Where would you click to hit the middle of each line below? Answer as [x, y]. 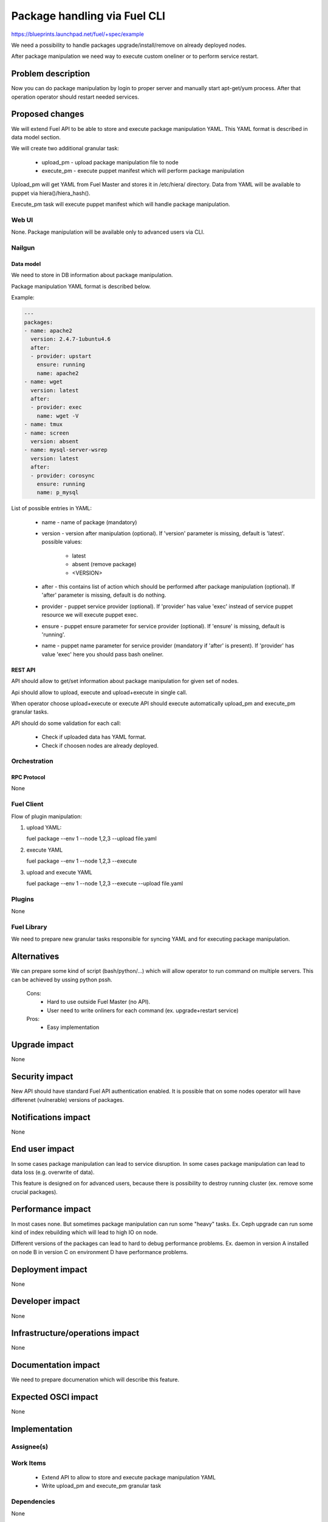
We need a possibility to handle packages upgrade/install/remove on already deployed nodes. [129, 45]
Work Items [29, 1463]
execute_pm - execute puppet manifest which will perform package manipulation [143, 171]
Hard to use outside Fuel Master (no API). [99, 1002]
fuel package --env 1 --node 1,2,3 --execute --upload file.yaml [105, 883]
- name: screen [46, 433]
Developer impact [46, 1301]
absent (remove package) [104, 564]
